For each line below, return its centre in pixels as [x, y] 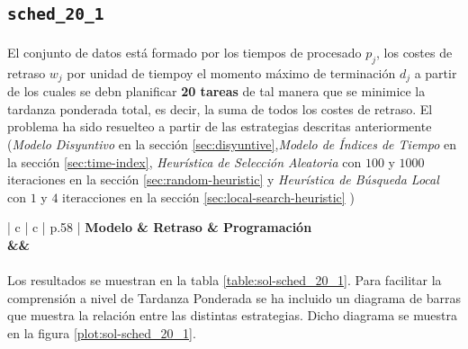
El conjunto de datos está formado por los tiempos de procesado [184, 52]
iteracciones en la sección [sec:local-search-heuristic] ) [208, 197]
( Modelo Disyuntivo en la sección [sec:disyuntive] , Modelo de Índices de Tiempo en [232, 143]
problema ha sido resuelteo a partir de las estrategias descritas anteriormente [220, 126]
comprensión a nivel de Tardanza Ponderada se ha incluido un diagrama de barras [234, 297]
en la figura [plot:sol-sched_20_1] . [102, 332]
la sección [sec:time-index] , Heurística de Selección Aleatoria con [184, 161]
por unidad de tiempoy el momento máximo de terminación [231, 72]
